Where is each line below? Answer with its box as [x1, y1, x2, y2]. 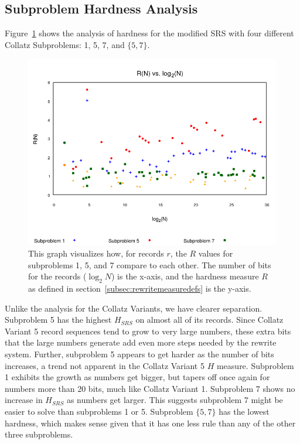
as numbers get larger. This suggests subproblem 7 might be [66, 394, 283, 406]
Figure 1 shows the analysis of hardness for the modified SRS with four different [5, 27, 294, 39]
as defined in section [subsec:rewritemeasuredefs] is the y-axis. [28, 282, 251, 294]
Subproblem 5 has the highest [5, 313, 112, 326]
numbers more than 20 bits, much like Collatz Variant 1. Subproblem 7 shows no [5, 382, 295, 394]
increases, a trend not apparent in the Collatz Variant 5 [5, 359, 204, 371]
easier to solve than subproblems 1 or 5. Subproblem [5, 405, 193, 417]
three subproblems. [5, 428, 73, 440]
